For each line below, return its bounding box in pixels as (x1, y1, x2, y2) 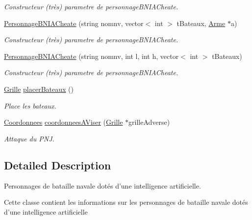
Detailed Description (4, 157, 111, 172)
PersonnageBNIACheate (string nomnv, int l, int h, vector (4, 51, 179, 61)
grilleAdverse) (128, 117, 170, 127)
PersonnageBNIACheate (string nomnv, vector (4, 18, 144, 28)
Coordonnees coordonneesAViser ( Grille (4, 117, 123, 127)
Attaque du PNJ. (4, 133, 54, 143)
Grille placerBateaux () (4, 83, 74, 94)
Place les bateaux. (4, 100, 56, 110)
